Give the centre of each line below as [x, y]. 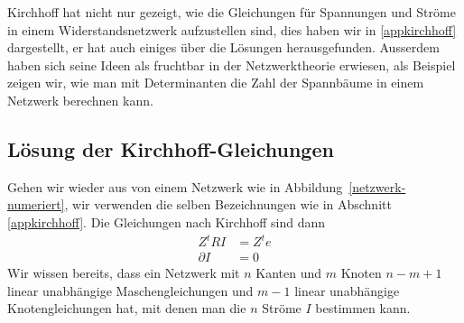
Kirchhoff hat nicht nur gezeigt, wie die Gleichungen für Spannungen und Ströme [232, 12]
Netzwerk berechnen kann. [80, 100]
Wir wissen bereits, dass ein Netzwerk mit [124, 273]
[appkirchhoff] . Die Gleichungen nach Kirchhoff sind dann [167, 221]
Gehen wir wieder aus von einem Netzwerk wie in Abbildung [175, 186]
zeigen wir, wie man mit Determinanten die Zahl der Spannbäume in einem [216, 83]
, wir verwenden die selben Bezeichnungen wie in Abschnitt [228, 204]
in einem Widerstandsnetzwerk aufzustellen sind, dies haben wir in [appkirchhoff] [232, 29]
